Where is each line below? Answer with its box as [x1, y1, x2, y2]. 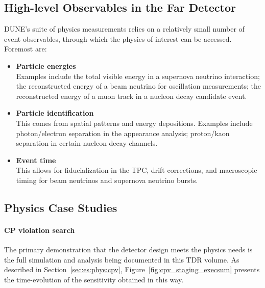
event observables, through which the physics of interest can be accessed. [4, 33, 232, 44]
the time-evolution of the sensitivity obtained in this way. [4, 274, 184, 284]
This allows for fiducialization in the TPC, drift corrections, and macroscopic [16, 165, 257, 175]
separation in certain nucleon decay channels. [16, 138, 158, 148]
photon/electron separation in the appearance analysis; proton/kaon [16, 127, 230, 138]
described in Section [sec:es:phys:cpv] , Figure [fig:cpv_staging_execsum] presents [4, 264, 260, 275]
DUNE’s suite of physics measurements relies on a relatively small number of [4, 23, 245, 34]
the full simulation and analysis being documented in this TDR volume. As [4, 254, 239, 265]
